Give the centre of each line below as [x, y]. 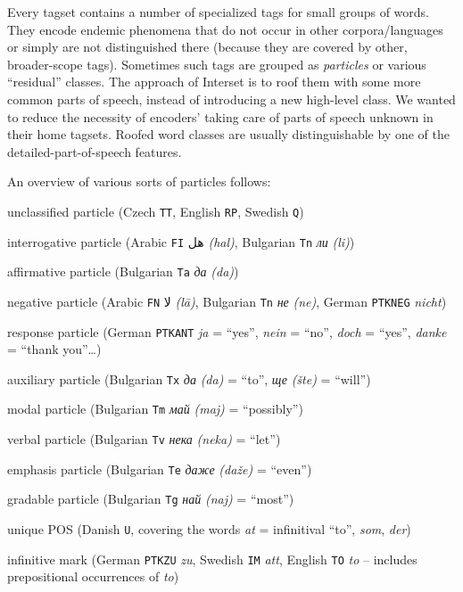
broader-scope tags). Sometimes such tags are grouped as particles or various [217, 64]
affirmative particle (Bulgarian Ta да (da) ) [123, 271]
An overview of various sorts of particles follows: [139, 181]
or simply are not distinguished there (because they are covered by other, [207, 47]
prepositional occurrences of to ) [93, 576]
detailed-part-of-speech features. [95, 151]
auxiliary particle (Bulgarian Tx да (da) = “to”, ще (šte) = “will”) [189, 378]
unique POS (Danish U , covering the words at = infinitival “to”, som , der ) [209, 529]
